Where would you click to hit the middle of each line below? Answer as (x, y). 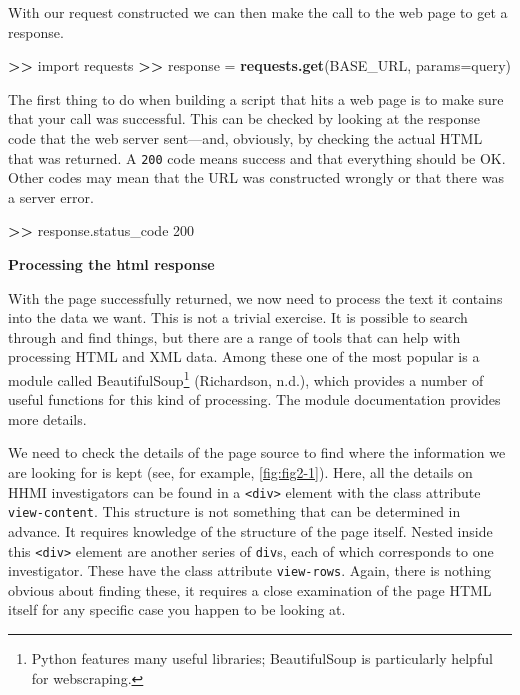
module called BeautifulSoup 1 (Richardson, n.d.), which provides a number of (246, 378)
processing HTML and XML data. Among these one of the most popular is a (244, 356)
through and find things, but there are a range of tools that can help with (234, 336)
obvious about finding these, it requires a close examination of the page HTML (250, 589)
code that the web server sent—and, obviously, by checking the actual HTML (245, 137)
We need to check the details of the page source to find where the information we (257, 452)
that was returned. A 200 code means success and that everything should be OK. (257, 157)
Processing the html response (111, 264)
